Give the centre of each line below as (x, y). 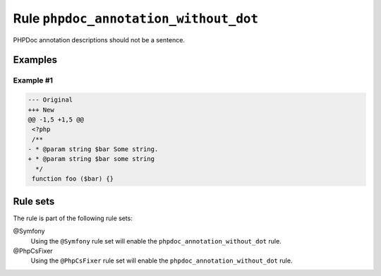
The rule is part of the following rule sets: (73, 218)
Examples (35, 60)
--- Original (50, 100)
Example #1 (33, 80)
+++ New (41, 110)
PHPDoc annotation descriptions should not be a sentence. (99, 40)
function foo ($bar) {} (73, 179)
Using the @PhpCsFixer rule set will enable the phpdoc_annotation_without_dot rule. (162, 260)
